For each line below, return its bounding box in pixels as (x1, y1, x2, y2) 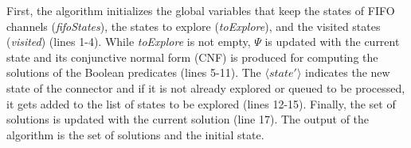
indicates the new (305, 64, 390, 81)
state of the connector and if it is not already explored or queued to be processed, (6, 79, 405, 96)
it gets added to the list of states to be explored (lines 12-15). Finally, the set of (6, 95, 396, 112)
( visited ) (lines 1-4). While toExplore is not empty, (6, 33, 251, 50)
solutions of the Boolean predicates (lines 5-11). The (6, 64, 261, 81)
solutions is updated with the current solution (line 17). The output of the (6, 111, 370, 127)
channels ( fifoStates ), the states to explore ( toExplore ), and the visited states (6, 17, 381, 34)
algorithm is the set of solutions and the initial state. (6, 126, 264, 142)
